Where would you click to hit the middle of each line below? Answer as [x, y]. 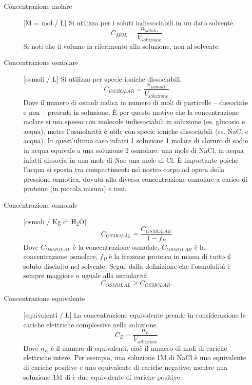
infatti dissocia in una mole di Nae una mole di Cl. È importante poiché [131, 160]
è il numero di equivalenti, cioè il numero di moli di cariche [139, 348]
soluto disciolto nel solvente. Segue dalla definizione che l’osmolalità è [127, 266]
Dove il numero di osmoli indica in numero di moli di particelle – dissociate [136, 102]
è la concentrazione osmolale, [116, 246]
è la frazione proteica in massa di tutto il [170, 256]
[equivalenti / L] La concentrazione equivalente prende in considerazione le [135, 315]
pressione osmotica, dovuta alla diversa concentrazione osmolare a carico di [136, 179]
